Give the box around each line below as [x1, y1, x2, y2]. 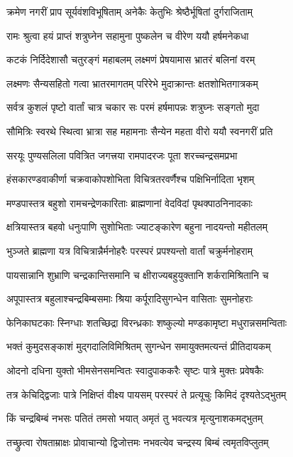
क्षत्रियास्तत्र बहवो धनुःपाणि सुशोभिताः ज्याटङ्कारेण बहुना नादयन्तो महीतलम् [6, 219, 268, 234]
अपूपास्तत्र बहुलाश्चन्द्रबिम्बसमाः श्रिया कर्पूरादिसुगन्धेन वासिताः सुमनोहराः [6, 291, 253, 306]
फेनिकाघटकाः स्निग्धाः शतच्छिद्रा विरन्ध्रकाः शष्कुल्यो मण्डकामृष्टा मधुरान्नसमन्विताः [6, 315, 287, 330]
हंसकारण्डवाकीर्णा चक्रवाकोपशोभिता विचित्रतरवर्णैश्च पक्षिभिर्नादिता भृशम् [6, 172, 255, 187]
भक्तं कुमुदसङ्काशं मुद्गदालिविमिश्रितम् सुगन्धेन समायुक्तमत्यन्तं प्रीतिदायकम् [6, 339, 271, 354]
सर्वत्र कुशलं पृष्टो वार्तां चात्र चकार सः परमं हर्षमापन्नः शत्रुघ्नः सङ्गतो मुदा [6, 100, 260, 115]
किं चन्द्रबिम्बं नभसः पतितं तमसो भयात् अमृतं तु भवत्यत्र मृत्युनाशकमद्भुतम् [6, 411, 263, 426]
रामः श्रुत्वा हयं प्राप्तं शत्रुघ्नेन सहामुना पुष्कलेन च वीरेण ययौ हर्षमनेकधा [6, 28, 249, 43]
